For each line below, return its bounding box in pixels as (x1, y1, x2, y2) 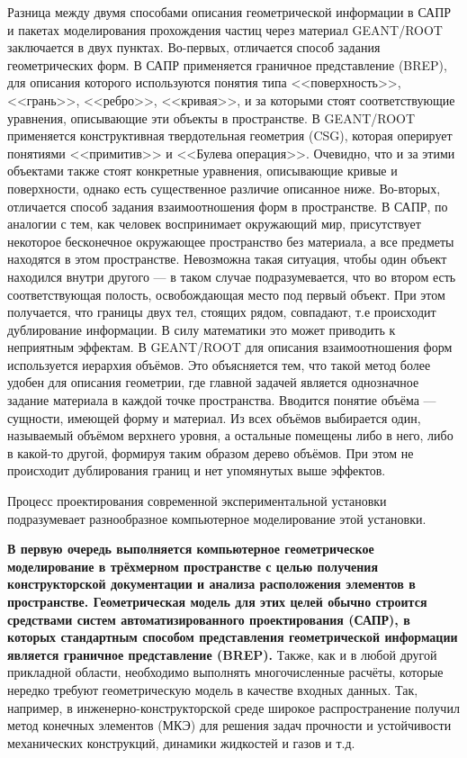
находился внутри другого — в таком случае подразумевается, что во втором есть (7, 266, 456, 285)
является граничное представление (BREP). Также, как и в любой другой (7, 645, 437, 663)
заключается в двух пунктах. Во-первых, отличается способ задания (7, 38, 381, 57)
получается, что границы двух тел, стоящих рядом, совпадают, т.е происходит (7, 302, 436, 321)
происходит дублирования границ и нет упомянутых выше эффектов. (7, 461, 386, 480)
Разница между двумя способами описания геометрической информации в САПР (7, 3, 452, 21)
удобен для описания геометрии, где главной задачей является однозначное (7, 373, 419, 392)
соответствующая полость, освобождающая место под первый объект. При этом (7, 284, 445, 303)
